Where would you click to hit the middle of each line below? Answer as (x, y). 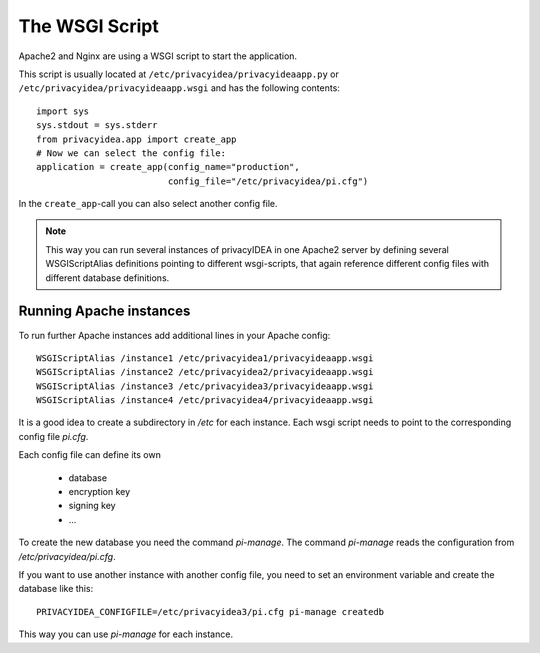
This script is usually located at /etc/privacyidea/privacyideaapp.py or (178, 74)
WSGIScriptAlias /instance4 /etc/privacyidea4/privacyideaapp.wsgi (205, 400)
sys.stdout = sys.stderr (97, 125)
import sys (63, 111)
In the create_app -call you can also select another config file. (148, 204)
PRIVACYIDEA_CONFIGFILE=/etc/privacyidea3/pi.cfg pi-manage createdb (210, 611)
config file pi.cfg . (53, 436)
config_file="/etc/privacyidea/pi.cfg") (268, 181)
